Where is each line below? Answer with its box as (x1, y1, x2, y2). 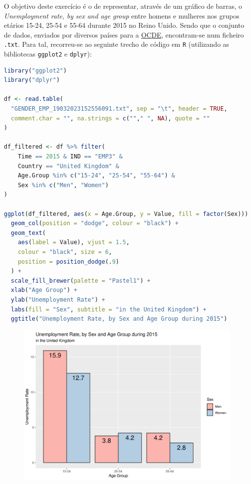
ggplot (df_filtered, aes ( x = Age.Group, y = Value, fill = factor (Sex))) (4, 210, 249, 217)
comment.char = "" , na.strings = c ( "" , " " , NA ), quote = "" (11, 115, 210, 122)
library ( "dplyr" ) (4, 77, 60, 84)
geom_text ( (11, 229, 46, 236)
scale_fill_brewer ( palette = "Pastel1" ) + (11, 277, 151, 284)
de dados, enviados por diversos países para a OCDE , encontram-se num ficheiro (4, 29, 244, 39)
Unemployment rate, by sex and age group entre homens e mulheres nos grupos (4, 10, 239, 20)
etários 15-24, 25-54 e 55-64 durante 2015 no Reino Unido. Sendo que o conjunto (4, 20, 245, 30)
